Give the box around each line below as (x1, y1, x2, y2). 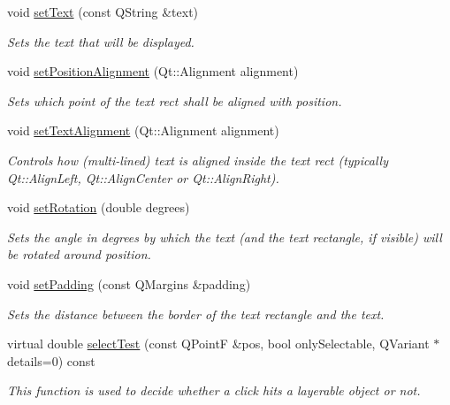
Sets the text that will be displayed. (7, 32, 194, 50)
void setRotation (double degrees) (7, 198, 190, 217)
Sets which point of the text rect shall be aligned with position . (7, 91, 342, 110)
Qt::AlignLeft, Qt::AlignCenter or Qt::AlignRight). (7, 168, 279, 187)
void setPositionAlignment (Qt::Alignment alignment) (7, 62, 299, 80)
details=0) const (7, 351, 95, 370)
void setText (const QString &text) (7, 3, 199, 20)
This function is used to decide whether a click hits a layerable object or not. (7, 381, 421, 400)
